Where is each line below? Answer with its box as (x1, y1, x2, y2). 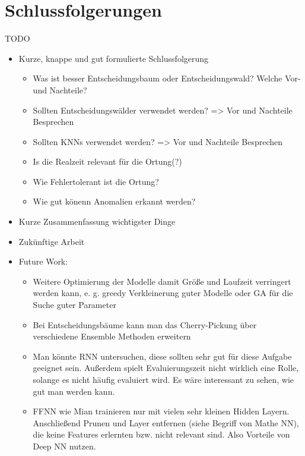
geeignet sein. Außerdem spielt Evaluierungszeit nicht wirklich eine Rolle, (33, 361, 299, 374)
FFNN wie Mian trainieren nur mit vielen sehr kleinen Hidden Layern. (33, 405, 290, 417)
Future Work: (18, 255, 68, 268)
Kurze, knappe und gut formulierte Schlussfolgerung (18, 52, 209, 64)
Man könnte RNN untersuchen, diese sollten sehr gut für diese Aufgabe (33, 350, 292, 362)
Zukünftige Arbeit (18, 235, 85, 247)
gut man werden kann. (33, 385, 115, 397)
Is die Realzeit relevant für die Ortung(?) (33, 155, 182, 168)
